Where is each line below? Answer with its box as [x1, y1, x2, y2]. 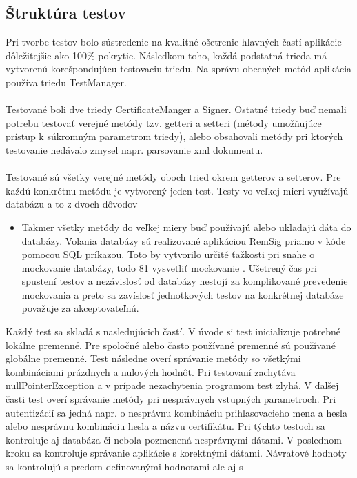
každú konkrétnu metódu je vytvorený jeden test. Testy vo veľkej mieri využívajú [6, 183, 349, 197]
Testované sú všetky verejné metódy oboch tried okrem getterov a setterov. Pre [6, 170, 341, 184]
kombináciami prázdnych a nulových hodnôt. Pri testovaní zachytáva [6, 364, 296, 379]
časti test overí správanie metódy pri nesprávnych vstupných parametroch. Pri [6, 392, 336, 406]
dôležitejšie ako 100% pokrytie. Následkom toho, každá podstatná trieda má [6, 48, 327, 62]
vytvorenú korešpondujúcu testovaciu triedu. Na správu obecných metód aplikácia [6, 61, 352, 76]
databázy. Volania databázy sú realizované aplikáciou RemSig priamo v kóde [21, 233, 346, 248]
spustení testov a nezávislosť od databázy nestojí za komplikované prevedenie [21, 274, 348, 288]
